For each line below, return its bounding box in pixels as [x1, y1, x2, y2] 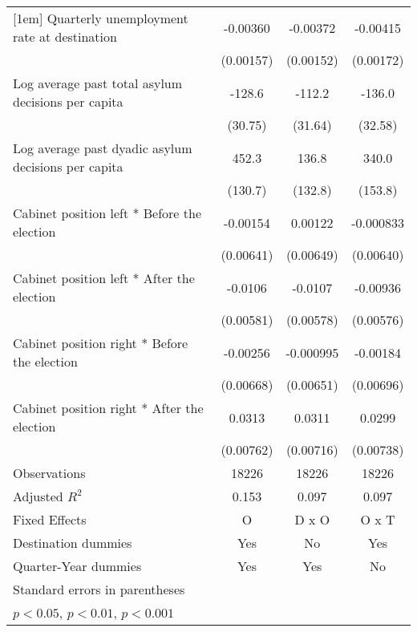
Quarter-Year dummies [13, 557, 142, 575]
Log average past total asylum [13, 74, 183, 92]
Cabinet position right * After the [13, 399, 204, 417]
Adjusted [13, 487, 63, 505]
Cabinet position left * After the [13, 269, 195, 287]
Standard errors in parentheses [13, 580, 185, 598]
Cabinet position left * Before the [13, 204, 202, 222]
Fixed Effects [13, 510, 87, 529]
